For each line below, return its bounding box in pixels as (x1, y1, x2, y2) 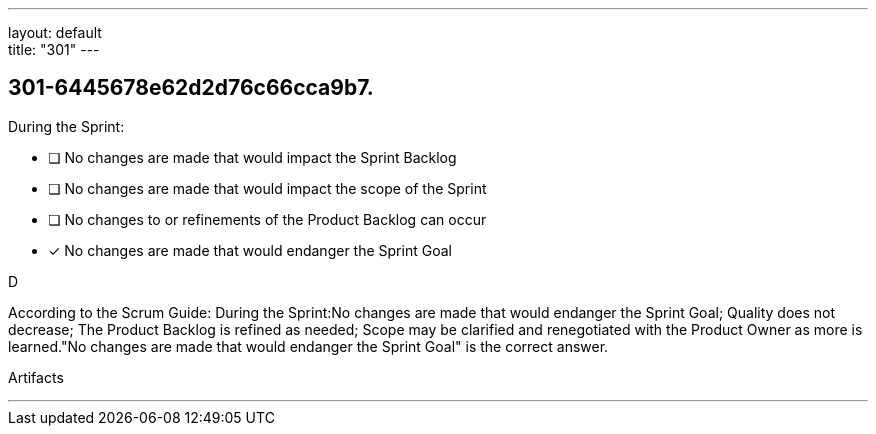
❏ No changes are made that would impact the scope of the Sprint (48, 179, 487, 197)
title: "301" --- (8, 41, 100, 58)
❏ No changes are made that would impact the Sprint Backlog (48, 148, 457, 166)
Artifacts (8, 368, 64, 386)
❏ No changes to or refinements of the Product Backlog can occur (48, 210, 487, 228)
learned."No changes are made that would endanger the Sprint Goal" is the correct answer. (8, 337, 609, 355)
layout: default (8, 24, 102, 41)
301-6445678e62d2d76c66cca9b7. (8, 75, 374, 101)
